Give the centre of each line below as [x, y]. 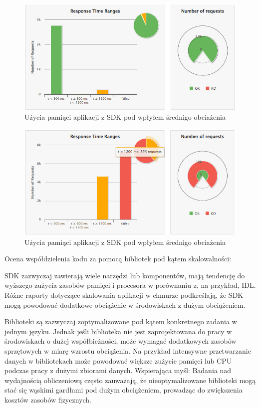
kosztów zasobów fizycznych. [48, 399]
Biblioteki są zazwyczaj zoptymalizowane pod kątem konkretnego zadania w [121, 321]
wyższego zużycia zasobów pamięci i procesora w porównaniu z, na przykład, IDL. [130, 285]
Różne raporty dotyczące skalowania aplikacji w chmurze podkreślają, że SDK [124, 295]
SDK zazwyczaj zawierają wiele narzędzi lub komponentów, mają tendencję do [125, 275]
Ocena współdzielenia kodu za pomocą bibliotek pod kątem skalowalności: [118, 259]
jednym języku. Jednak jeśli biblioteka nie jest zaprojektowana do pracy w [118, 331]
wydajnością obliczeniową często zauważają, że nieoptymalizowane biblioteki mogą [130, 380]
